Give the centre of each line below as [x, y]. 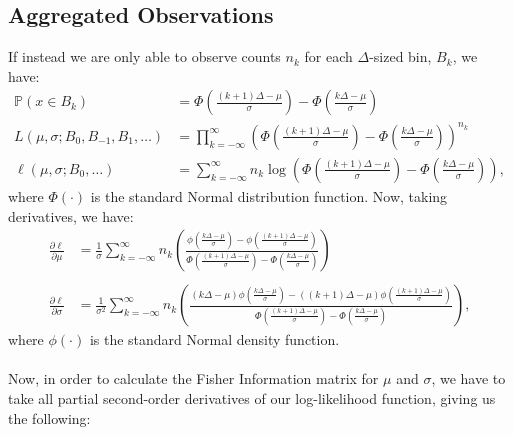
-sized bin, [400, 56]
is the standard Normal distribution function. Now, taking [269, 195]
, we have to [468, 378]
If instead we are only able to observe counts [144, 56]
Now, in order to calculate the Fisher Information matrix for [193, 378]
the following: [49, 417]
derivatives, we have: [71, 215]
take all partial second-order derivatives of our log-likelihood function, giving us [252, 398]
